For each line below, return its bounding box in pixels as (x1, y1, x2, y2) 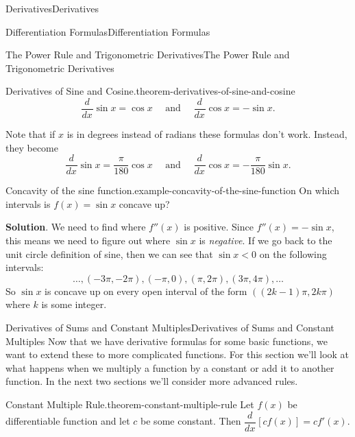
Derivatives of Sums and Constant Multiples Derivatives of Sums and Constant (5, 320, 334, 335)
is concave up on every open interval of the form (45, 283, 247, 298)
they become (5, 140, 58, 154)
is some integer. (41, 297, 107, 311)
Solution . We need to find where (5, 220, 146, 234)
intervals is (5, 196, 51, 211)
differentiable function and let (5, 414, 130, 428)
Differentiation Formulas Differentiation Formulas (5, 24, 210, 38)
